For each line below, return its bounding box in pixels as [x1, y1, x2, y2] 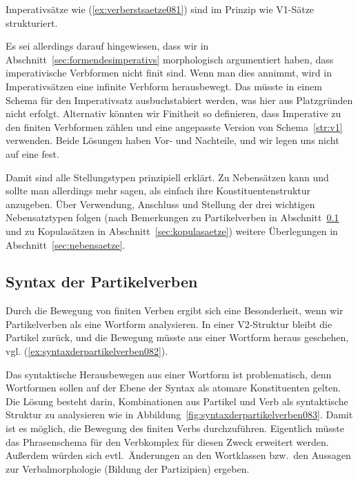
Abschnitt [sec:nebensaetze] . [6, 237, 126, 252]
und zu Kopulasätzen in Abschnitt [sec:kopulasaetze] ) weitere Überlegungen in [6, 223, 338, 238]
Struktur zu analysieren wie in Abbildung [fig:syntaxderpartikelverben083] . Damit [6, 407, 353, 422]
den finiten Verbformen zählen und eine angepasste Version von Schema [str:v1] [6, 119, 343, 134]
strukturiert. [6, 15, 58, 30]
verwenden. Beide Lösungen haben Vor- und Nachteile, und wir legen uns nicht [6, 133, 339, 147]
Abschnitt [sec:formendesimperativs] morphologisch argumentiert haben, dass [6, 52, 334, 66]
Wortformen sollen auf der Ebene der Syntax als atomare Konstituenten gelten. [6, 380, 341, 395]
